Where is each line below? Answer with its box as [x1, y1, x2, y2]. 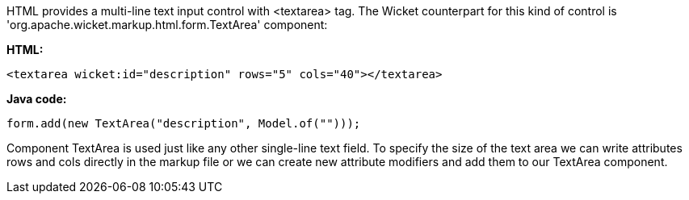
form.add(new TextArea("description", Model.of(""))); [6, 117, 361, 130]
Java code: [6, 92, 67, 106]
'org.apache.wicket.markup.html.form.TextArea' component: [6, 18, 328, 31]
